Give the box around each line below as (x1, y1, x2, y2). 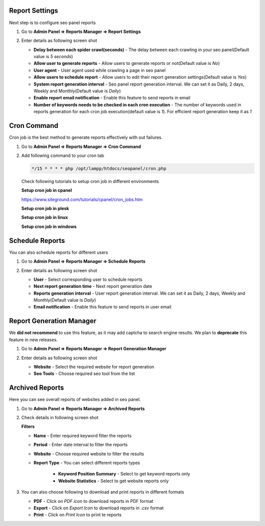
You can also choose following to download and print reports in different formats (21, 489, 184, 495)
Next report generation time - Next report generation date (33, 283, 152, 289)
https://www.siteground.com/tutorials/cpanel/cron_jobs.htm (21, 196, 143, 202)
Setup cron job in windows (21, 223, 77, 229)
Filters (21, 424, 35, 430)
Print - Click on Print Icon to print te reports (33, 512, 122, 518)
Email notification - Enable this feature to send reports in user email (33, 304, 172, 310)
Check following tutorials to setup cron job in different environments (21, 178, 159, 184)
